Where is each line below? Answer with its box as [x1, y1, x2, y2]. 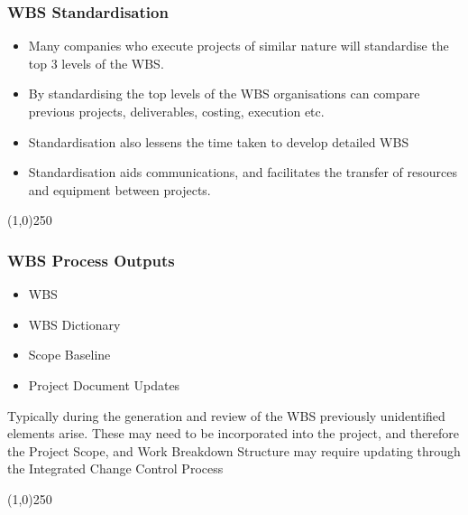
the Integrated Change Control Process [7, 459, 224, 478]
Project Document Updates [28, 375, 180, 394]
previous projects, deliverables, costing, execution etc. [28, 102, 325, 120]
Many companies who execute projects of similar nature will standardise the [28, 36, 449, 55]
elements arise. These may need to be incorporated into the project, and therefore [7, 424, 459, 443]
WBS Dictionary [28, 314, 121, 333]
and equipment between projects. [28, 180, 211, 199]
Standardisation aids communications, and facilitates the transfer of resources [28, 163, 457, 182]
